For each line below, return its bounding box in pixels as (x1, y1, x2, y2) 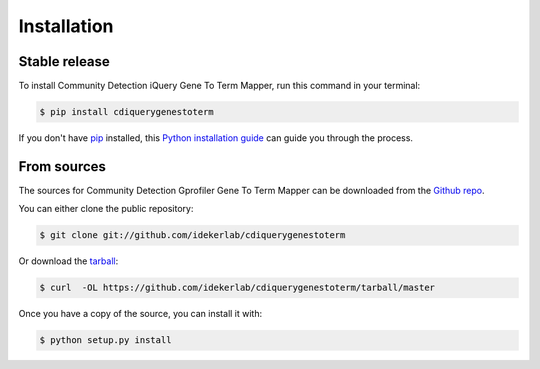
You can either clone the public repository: (18, 203, 194, 215)
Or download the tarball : (18, 255, 119, 267)
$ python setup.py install (39, 335, 172, 346)
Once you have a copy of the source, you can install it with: (18, 308, 263, 320)
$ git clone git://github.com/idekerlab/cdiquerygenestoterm (39, 230, 346, 241)
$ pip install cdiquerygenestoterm (39, 106, 214, 118)
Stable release (18, 53, 110, 70)
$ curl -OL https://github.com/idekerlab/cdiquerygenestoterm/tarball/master (39, 282, 435, 294)
